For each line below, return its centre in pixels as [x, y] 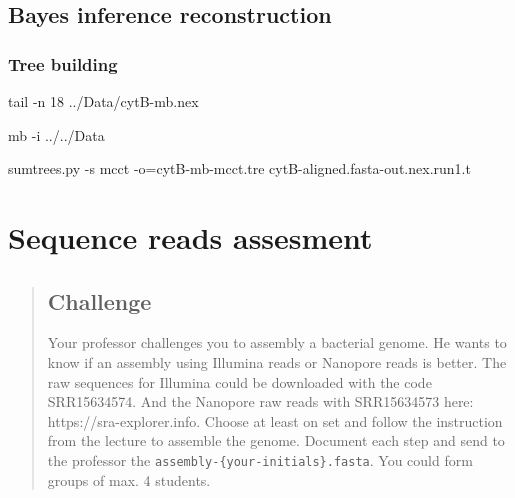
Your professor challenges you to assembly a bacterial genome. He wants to [277, 342]
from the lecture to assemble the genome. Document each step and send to [276, 440]
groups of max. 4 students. [129, 479]
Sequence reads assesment [190, 236]
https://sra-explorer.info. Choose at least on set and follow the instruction [275, 420]
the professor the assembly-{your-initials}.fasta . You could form [260, 459]
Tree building [63, 63]
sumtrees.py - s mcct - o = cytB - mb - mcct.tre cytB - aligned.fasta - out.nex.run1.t [239, 168]
